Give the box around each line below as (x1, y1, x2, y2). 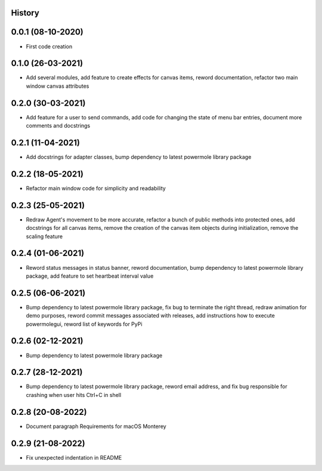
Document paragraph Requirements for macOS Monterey (26, 423, 166, 430)
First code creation (26, 42, 73, 50)
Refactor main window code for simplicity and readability (26, 184, 166, 192)
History (11, 8, 40, 18)
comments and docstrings (26, 122, 91, 130)
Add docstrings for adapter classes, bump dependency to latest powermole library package (26, 153, 252, 161)
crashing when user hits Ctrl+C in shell (26, 391, 122, 398)
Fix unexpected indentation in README (26, 454, 122, 461)
